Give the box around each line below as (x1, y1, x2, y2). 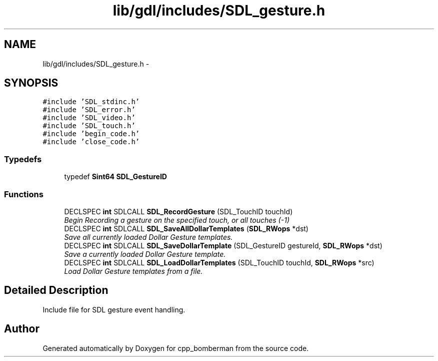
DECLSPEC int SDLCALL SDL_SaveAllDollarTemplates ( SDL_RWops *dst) (64, 224, 308, 233)
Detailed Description (4, 284, 108, 297)
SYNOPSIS (4, 77, 58, 90)
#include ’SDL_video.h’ (42, 114, 135, 122)
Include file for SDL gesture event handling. (42, 305, 185, 314)
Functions (4, 189, 43, 199)
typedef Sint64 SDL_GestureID (64, 172, 167, 181)
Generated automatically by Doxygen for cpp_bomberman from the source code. (42, 343, 309, 352)
